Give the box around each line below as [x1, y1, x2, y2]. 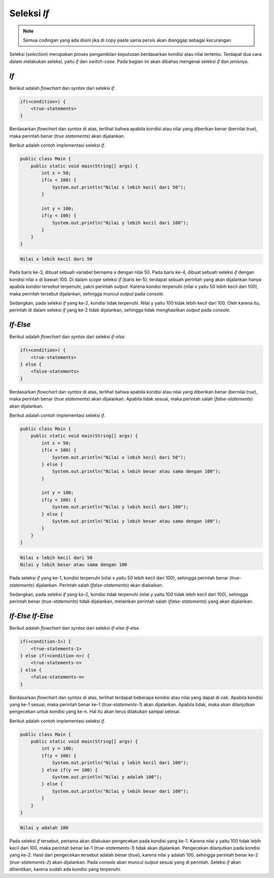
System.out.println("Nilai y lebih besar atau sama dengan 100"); [52, 518, 221, 524]
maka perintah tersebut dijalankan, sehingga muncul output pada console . [9, 290, 164, 297]
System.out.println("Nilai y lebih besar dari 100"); [52, 788, 189, 794]
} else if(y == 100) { [41, 767, 98, 773]
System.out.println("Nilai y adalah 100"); [52, 774, 162, 780]
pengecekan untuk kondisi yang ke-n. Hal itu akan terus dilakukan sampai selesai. [9, 708, 181, 714]
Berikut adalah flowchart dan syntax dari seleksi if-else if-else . [9, 625, 141, 631]
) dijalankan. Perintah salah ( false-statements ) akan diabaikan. [32, 582, 163, 588]
